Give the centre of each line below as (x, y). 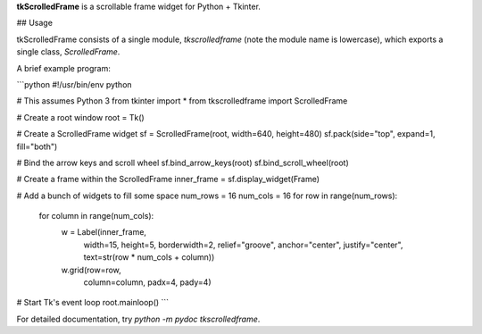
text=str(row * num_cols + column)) (149, 257)
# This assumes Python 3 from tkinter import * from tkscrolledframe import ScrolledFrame (182, 101)
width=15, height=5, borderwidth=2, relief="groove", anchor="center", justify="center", (243, 245)
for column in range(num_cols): (96, 216)
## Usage (35, 23)
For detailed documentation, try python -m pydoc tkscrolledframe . (138, 319)
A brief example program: (63, 68)
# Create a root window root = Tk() (80, 117)
